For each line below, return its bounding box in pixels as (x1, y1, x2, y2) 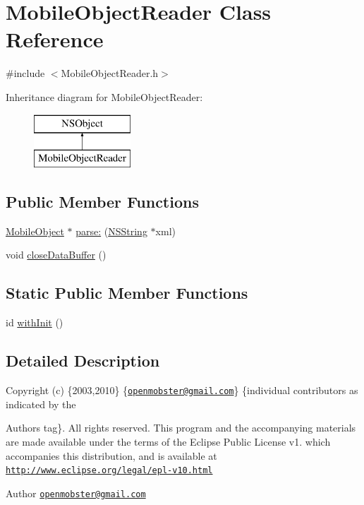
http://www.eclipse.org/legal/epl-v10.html (6, 465, 213, 476)
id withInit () (6, 315, 63, 330)
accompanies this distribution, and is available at (6, 448, 217, 463)
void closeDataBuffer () (6, 247, 107, 262)
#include (6, 66, 45, 81)
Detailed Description (6, 350, 160, 372)
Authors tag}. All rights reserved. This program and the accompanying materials (6, 420, 356, 435)
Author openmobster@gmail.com (6, 485, 146, 500)
